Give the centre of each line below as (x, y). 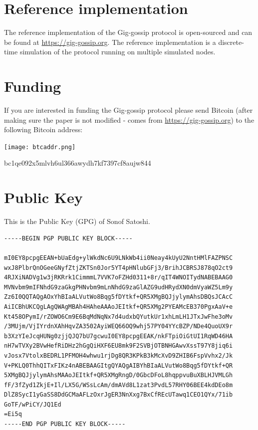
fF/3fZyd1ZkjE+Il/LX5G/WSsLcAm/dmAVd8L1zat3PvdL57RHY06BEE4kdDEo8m (119, 385)
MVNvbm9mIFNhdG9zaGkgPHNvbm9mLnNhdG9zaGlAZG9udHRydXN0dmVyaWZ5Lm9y (119, 287)
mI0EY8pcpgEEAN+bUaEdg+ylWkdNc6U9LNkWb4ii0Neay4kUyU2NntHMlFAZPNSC (119, 258)
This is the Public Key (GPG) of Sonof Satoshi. (77, 221)
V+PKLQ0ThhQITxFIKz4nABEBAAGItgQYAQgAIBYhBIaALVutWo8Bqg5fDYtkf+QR (119, 365)
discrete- (231, 42)
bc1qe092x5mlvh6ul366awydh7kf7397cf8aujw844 (78, 163)
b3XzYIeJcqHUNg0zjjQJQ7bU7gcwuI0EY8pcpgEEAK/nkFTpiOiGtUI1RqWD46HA (119, 336)
